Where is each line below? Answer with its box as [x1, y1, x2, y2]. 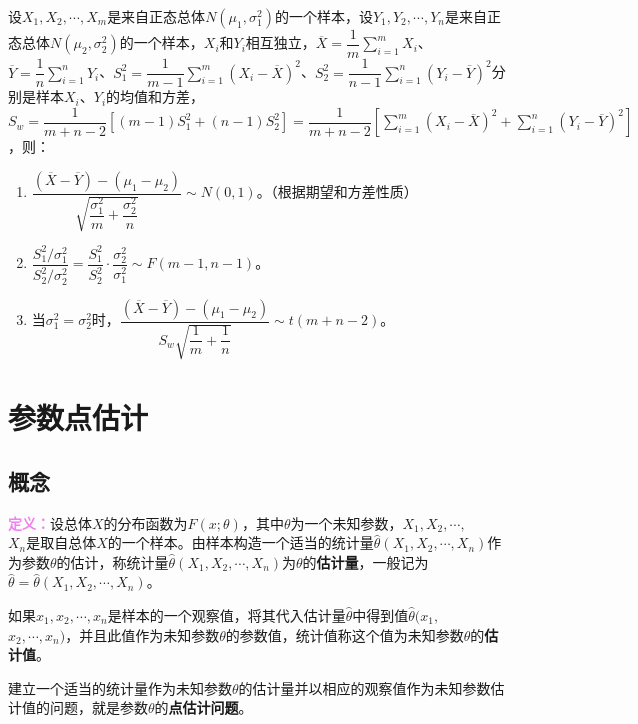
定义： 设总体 [8, 512, 92, 533]
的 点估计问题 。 [154, 697, 253, 718]
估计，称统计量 [70, 551, 169, 572]
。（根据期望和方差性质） [256, 181, 418, 202]
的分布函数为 [103, 512, 188, 533]
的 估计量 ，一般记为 [302, 551, 429, 572]
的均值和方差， [106, 86, 205, 107]
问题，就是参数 [49, 697, 148, 718]
